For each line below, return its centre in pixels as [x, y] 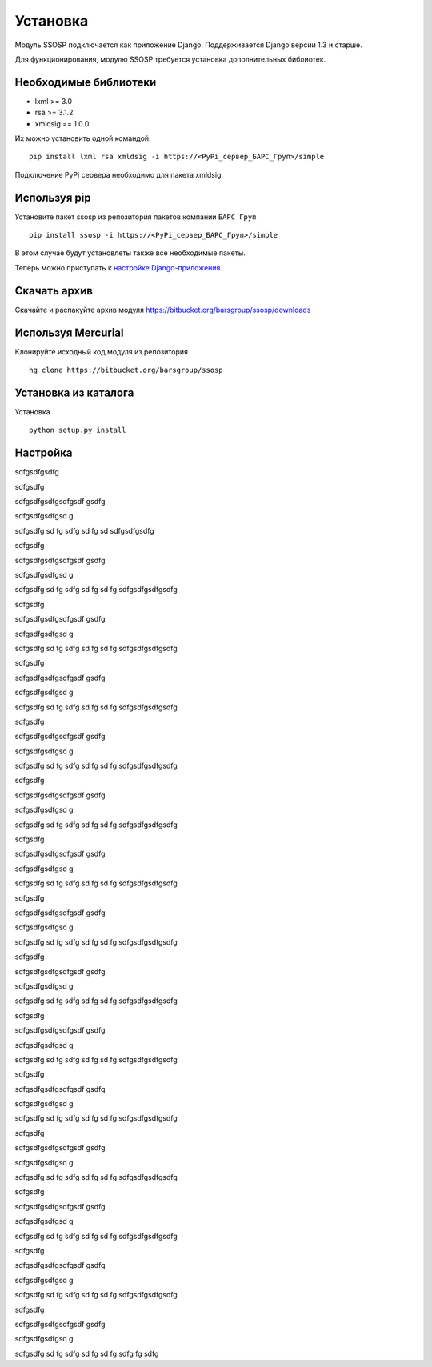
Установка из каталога [74, 392]
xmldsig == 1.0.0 [62, 123]
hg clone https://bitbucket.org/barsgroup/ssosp [126, 370]
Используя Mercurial [69, 332]
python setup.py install [78, 430]
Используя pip [53, 197]
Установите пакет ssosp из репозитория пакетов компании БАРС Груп [136, 217]
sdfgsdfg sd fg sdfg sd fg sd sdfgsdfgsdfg [85, 530]
